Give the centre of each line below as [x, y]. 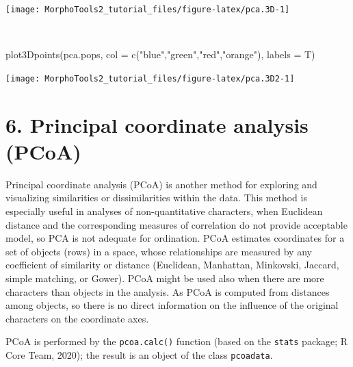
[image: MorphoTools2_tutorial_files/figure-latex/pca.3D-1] [148, 10]
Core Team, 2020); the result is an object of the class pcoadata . [139, 355]
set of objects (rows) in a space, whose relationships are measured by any [159, 251]
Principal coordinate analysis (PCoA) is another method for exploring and [161, 184]
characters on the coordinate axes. [77, 318]
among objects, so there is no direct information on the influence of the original [172, 305]
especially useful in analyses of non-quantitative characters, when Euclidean [164, 211]
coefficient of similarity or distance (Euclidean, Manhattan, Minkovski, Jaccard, [172, 265]
